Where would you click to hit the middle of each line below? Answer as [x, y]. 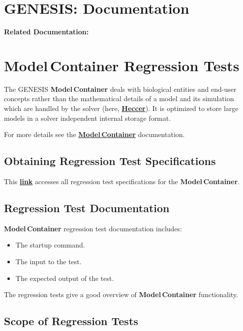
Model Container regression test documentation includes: [93, 228]
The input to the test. [48, 261]
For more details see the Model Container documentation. [94, 134]
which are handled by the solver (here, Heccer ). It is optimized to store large [121, 108]
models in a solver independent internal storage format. [88, 118]
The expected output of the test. [65, 278]
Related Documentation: [46, 32]
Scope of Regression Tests [71, 321]
